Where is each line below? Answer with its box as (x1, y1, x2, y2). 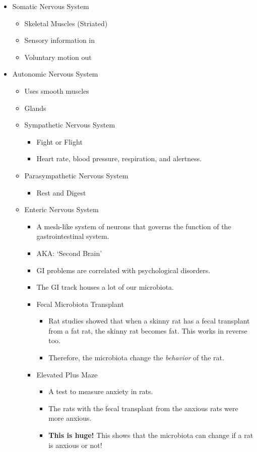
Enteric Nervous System (24, 204, 99, 215)
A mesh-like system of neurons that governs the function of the (36, 221, 231, 231)
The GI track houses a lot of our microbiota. (36, 282, 174, 292)
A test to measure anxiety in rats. (48, 386, 153, 397)
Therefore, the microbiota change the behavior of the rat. (48, 352, 224, 363)
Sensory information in (24, 35, 95, 45)
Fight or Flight (36, 136, 83, 147)
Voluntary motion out (24, 51, 92, 62)
